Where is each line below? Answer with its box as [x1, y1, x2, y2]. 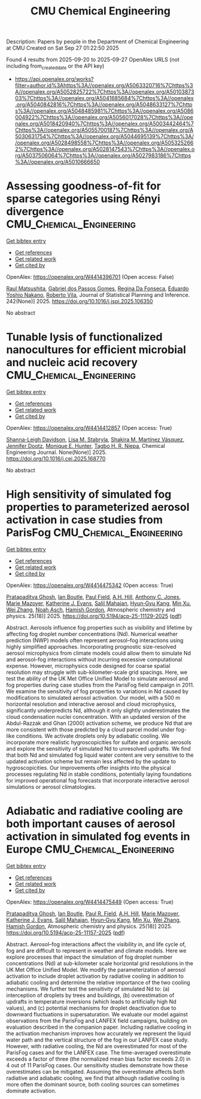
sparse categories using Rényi [6, 192, 160, 206]
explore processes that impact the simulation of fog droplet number [6, 953, 173, 961]
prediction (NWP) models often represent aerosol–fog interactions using [6, 637, 184, 644]
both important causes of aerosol [6, 817, 175, 830]
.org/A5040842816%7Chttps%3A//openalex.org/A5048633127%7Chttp [14, 101, 193, 108]
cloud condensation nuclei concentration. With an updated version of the [6, 713, 187, 720]
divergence [6, 205, 64, 218]
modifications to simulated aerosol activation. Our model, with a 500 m [6, 694, 181, 701]
